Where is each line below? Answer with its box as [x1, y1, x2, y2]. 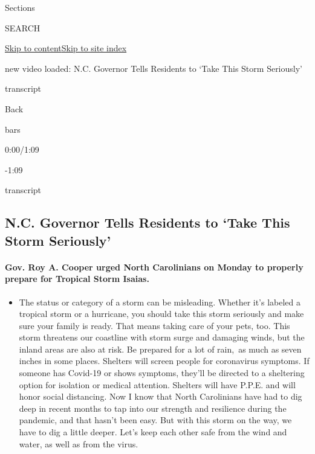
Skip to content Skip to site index [5, 42, 127, 54]
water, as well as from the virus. [19, 437, 138, 450]
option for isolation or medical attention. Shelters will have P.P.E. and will [19, 378, 296, 391]
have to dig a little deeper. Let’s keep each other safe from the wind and [19, 426, 287, 438]
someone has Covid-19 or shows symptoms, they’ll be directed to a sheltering [19, 366, 305, 379]
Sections [5, 1, 35, 13]
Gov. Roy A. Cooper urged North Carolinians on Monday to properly [5, 260, 304, 273]
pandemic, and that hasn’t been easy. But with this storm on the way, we [19, 414, 292, 426]
